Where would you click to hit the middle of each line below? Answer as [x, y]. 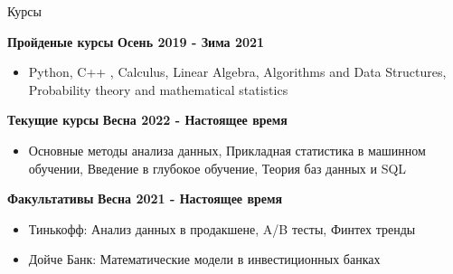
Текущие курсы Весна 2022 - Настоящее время [147, 120]
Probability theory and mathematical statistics [158, 89]
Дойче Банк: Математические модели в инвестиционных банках [204, 259]
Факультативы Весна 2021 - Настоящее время [145, 198]
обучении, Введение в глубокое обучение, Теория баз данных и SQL [217, 168]
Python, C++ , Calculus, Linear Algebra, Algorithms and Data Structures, [237, 72]
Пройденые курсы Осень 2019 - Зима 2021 [136, 41]
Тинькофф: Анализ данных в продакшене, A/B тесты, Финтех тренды [222, 228]
